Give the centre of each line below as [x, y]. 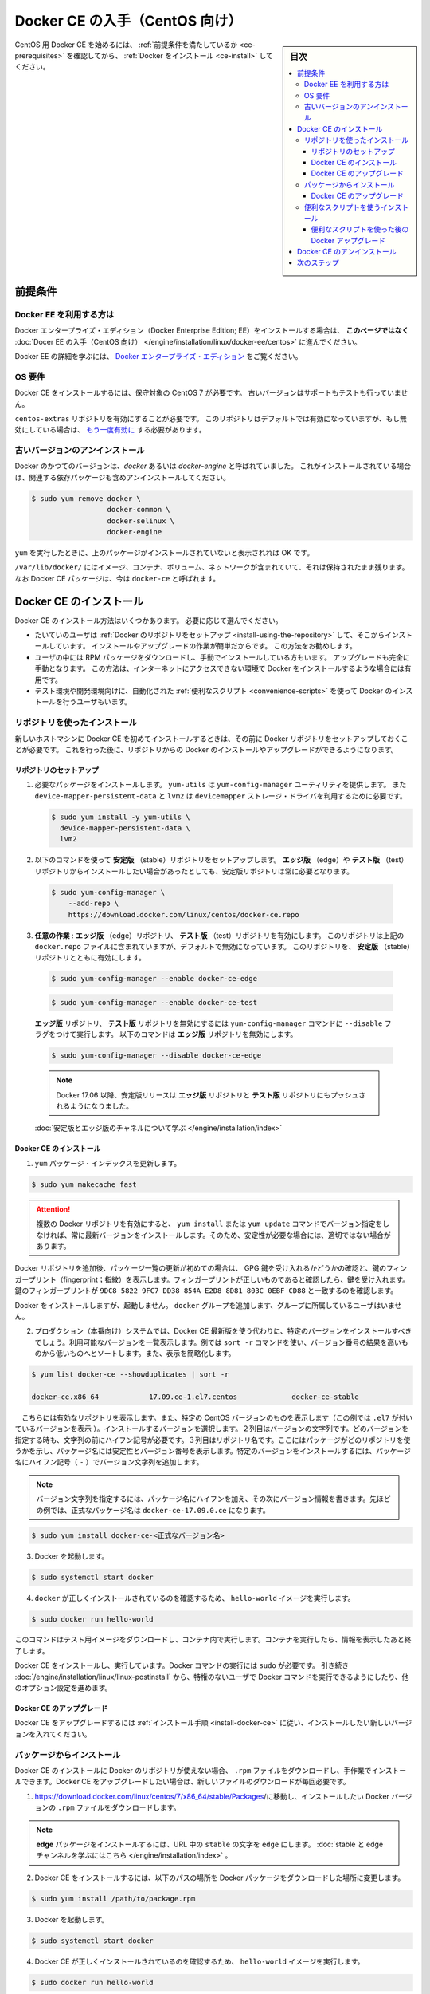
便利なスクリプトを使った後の [360, 229]
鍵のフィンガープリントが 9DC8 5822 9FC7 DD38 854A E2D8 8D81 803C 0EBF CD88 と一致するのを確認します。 [206, 1291]
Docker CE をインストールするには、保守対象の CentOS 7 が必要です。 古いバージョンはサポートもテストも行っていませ [211, 393]
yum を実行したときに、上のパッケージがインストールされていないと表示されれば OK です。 [164, 552]
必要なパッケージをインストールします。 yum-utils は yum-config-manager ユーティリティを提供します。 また [221, 785]
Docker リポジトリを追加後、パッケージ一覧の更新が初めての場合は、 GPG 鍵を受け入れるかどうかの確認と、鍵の [201, 1268]
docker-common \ [139, 510]
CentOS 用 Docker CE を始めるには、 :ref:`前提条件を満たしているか [126, 45]
